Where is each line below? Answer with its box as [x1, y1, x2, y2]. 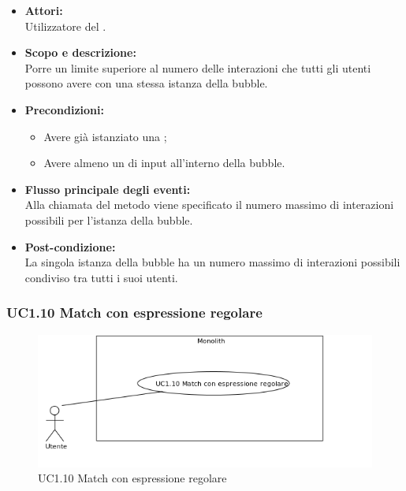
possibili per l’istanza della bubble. [24, 211, 193, 228]
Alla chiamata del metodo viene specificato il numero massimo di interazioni [24, 196, 394, 213]
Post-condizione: [24, 238, 116, 255]
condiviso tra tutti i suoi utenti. [24, 269, 178, 285]
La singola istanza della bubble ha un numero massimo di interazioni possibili [24, 254, 400, 270]
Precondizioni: [24, 101, 104, 117]
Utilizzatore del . [24, 17, 106, 34]
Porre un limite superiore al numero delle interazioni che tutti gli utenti [24, 59, 371, 76]
